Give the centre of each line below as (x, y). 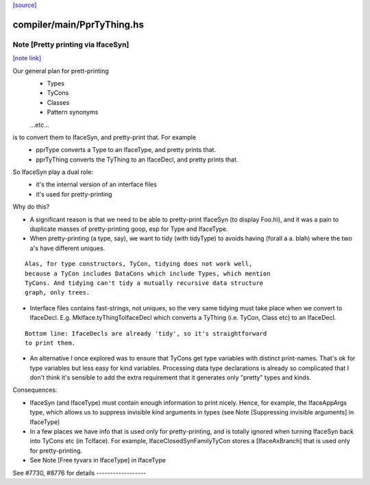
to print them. (50, 343)
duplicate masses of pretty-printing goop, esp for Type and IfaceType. (129, 229)
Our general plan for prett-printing (61, 71)
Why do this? (31, 207)
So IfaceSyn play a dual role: (53, 172)
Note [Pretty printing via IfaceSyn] (71, 45)
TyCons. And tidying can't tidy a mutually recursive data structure (144, 283)
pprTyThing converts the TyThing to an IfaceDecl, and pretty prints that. (137, 159)
